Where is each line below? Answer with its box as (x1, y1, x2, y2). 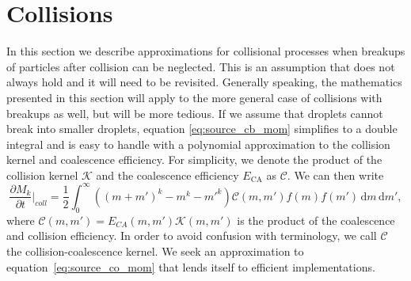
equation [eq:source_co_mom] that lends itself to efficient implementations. (6, 258, 375, 275)
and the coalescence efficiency (96, 166, 239, 183)
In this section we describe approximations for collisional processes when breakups (6, 43, 405, 59)
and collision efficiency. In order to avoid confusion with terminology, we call (6, 227, 377, 244)
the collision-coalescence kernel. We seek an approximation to (6, 242, 304, 259)
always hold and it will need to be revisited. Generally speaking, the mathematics (6, 74, 402, 90)
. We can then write (287, 166, 384, 183)
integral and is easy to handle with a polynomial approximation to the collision (6, 135, 390, 152)
